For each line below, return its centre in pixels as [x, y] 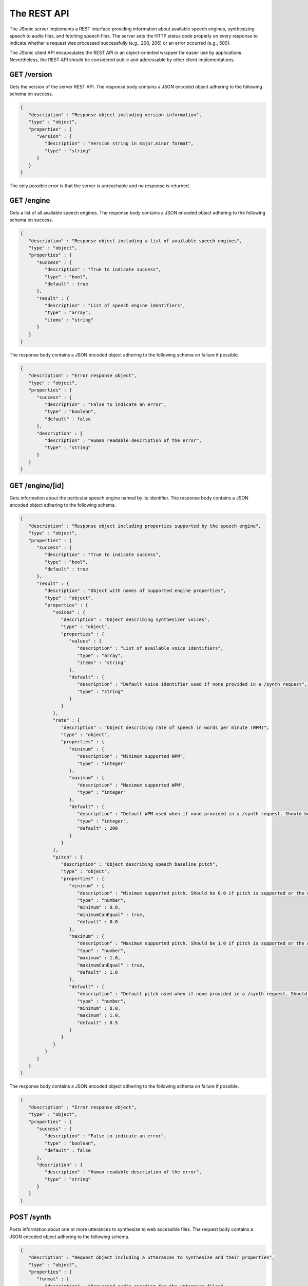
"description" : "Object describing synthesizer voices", [135, 619]
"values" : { [85, 641]
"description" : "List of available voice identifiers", [150, 648]
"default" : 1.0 [98, 972]
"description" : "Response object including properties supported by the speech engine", [145, 526]
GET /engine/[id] [37, 485]
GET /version [31, 74]
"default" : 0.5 [98, 1023]
